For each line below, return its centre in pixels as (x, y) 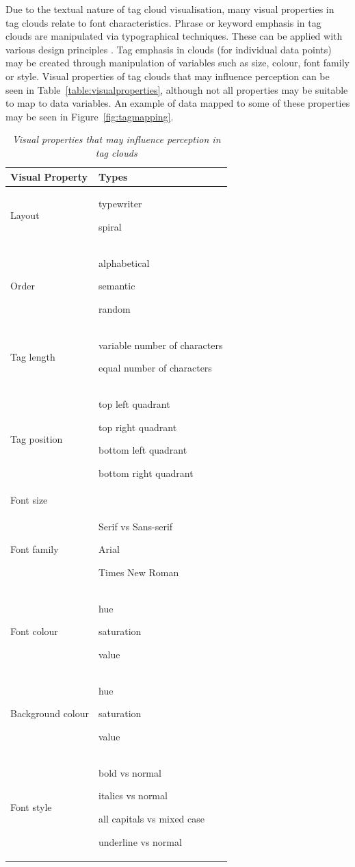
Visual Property (49, 176)
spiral (110, 226)
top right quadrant (138, 427)
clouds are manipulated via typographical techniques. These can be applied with (174, 36)
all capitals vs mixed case (152, 819)
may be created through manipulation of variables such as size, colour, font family (177, 63)
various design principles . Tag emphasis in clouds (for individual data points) (169, 49)
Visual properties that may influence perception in (116, 139)
